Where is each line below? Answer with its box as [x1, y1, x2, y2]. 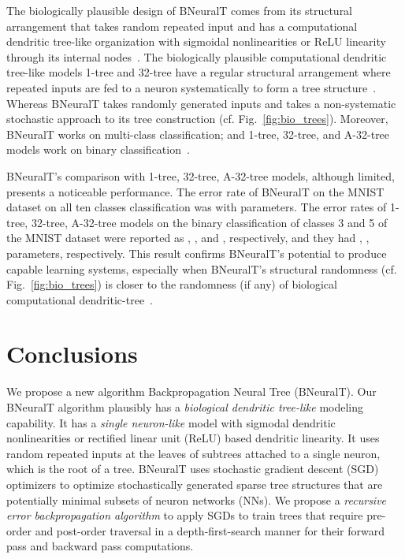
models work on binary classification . [6, 141, 190, 158]
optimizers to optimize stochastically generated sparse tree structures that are [6, 475, 383, 492]
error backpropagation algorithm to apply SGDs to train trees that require [6, 507, 363, 524]
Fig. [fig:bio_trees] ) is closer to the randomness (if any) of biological [6, 276, 337, 293]
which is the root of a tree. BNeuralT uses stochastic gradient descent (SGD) [6, 460, 379, 477]
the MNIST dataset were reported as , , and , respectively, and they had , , [6, 229, 370, 246]
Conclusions [6, 337, 138, 370]
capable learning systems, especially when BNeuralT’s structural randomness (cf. [6, 260, 397, 277]
